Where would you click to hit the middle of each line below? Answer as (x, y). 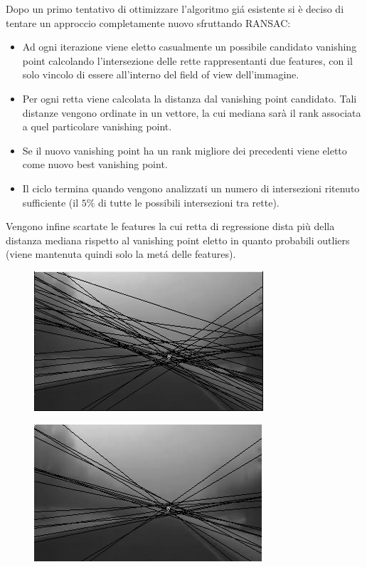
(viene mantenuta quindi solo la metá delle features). (121, 254)
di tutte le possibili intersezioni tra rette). (189, 202)
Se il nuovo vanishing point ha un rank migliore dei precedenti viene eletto (185, 150)
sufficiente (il (50, 202)
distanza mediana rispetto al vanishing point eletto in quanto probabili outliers (178, 240)
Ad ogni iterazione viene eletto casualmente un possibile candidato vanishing (190, 47)
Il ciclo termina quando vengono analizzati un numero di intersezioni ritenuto (191, 188)
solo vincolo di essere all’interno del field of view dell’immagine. (161, 74)
